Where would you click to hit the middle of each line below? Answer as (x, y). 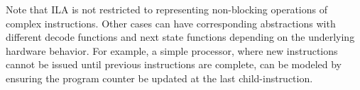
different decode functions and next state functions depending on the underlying (180, 37)
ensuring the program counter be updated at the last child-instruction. (159, 78)
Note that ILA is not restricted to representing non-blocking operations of (167, 9)
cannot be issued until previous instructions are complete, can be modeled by (174, 64)
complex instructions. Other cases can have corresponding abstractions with (171, 23)
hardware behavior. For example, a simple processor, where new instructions (172, 50)
